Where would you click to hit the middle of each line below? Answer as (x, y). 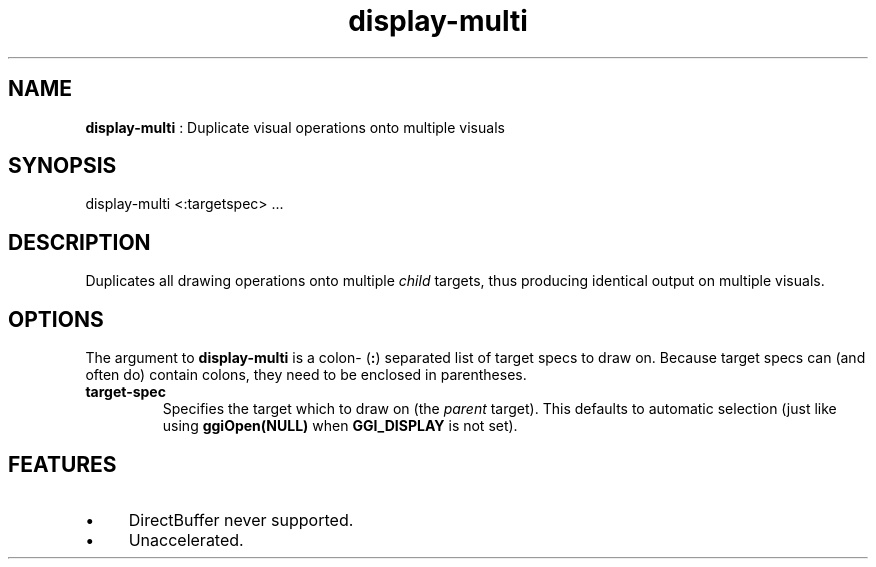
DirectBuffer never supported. (241, 519)
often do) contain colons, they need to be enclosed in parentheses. (306, 375)
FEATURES (62, 464)
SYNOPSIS (62, 166)
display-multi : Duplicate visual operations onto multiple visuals (295, 127)
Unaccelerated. (186, 539)
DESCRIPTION (79, 242)
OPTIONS (56, 319)
